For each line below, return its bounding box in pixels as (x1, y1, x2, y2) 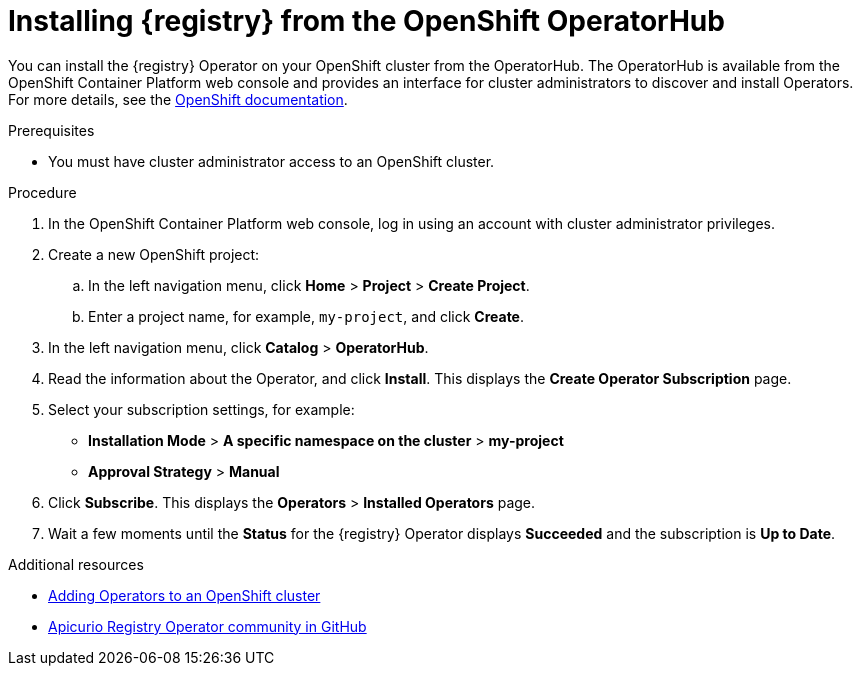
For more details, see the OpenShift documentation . (8, 90, 348, 108)
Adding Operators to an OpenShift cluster (48, 586, 321, 604)
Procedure (8, 183, 77, 201)
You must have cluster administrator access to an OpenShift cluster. (48, 152, 495, 170)
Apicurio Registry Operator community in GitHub (48, 617, 367, 635)
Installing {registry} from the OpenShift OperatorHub (8, 4, 725, 38)
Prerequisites (8, 121, 95, 139)
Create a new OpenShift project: (48, 245, 260, 263)
